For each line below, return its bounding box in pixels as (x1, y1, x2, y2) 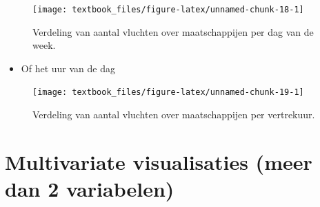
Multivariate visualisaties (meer (5, 147, 312, 175)
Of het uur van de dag (21, 61, 115, 75)
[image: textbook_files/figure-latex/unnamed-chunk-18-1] (32, 5, 304, 14)
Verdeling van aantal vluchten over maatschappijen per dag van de (32, 24, 314, 39)
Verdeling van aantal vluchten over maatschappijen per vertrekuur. (32, 107, 315, 122)
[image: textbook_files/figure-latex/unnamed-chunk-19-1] (32, 87, 304, 98)
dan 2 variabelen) (5, 175, 174, 203)
